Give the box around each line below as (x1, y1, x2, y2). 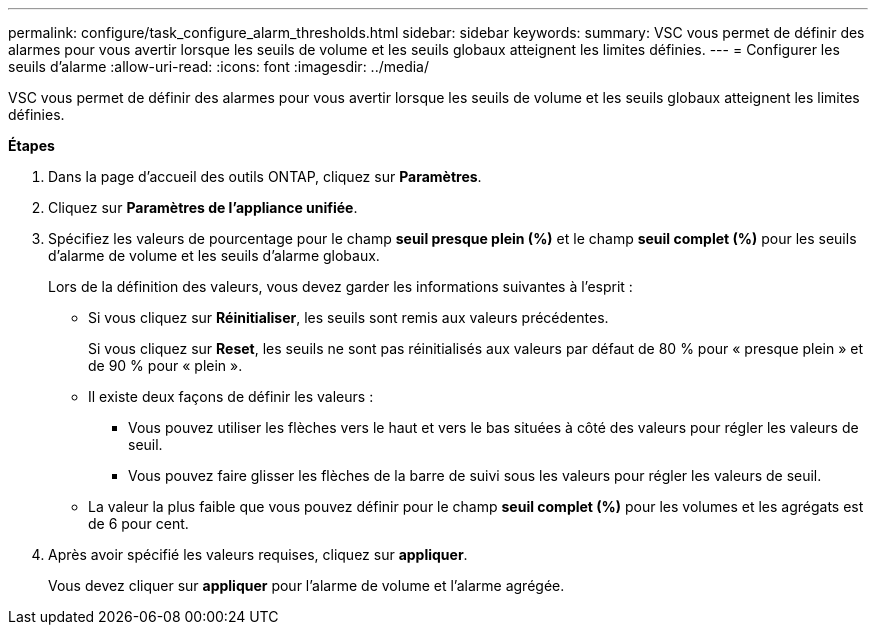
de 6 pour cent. (88, 515, 189, 532)
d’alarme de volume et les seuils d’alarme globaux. (48, 247, 380, 264)
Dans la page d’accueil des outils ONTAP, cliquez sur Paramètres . (48, 168, 482, 185)
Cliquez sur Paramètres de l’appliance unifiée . (48, 199, 358, 216)
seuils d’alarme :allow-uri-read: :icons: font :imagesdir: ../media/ (8, 58, 430, 75)
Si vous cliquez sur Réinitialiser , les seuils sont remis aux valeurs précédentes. (88, 309, 609, 326)
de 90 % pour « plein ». (88, 357, 243, 374)
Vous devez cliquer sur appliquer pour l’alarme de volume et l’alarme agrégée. (48, 577, 565, 594)
